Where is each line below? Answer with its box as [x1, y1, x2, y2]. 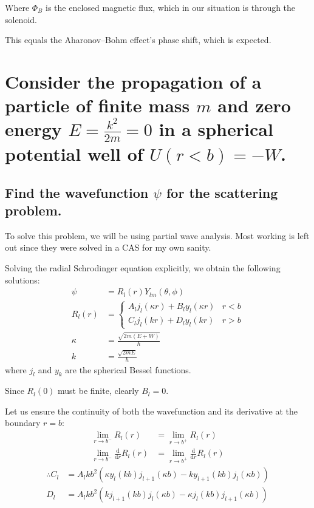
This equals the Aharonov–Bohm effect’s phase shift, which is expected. [5, 33, 271, 46]
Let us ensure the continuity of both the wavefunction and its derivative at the [5, 404, 298, 417]
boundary [5, 416, 41, 429]
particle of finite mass [5, 93, 190, 118]
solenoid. [5, 13, 37, 25]
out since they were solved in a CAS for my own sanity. [5, 241, 211, 254]
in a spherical [159, 117, 273, 141]
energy [5, 117, 62, 141]
